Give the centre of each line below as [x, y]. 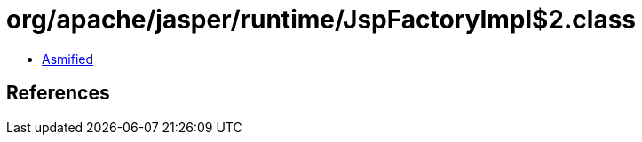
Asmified [68, 59]
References [58, 93]
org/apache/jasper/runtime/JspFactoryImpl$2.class [321, 20]
